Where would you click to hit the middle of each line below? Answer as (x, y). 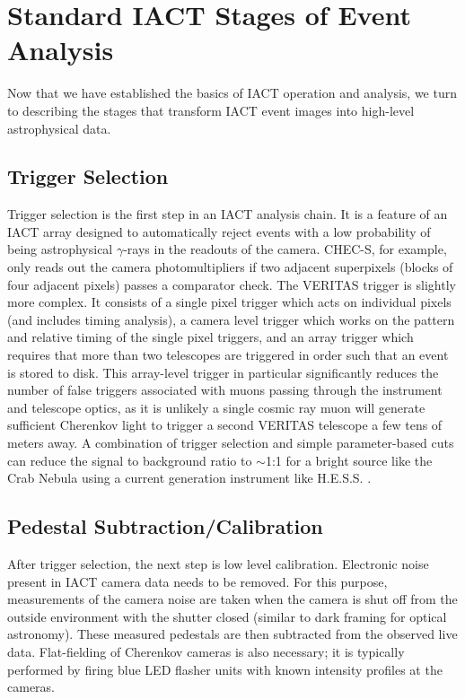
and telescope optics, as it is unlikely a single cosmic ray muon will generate (216, 407)
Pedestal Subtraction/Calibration (165, 526)
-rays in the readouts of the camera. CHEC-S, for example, (285, 249)
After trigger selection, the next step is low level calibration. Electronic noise (218, 564)
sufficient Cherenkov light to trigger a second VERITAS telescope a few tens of (225, 425)
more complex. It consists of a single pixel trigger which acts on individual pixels (229, 302)
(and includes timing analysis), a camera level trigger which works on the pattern (231, 319)
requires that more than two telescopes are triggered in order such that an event (228, 355)
